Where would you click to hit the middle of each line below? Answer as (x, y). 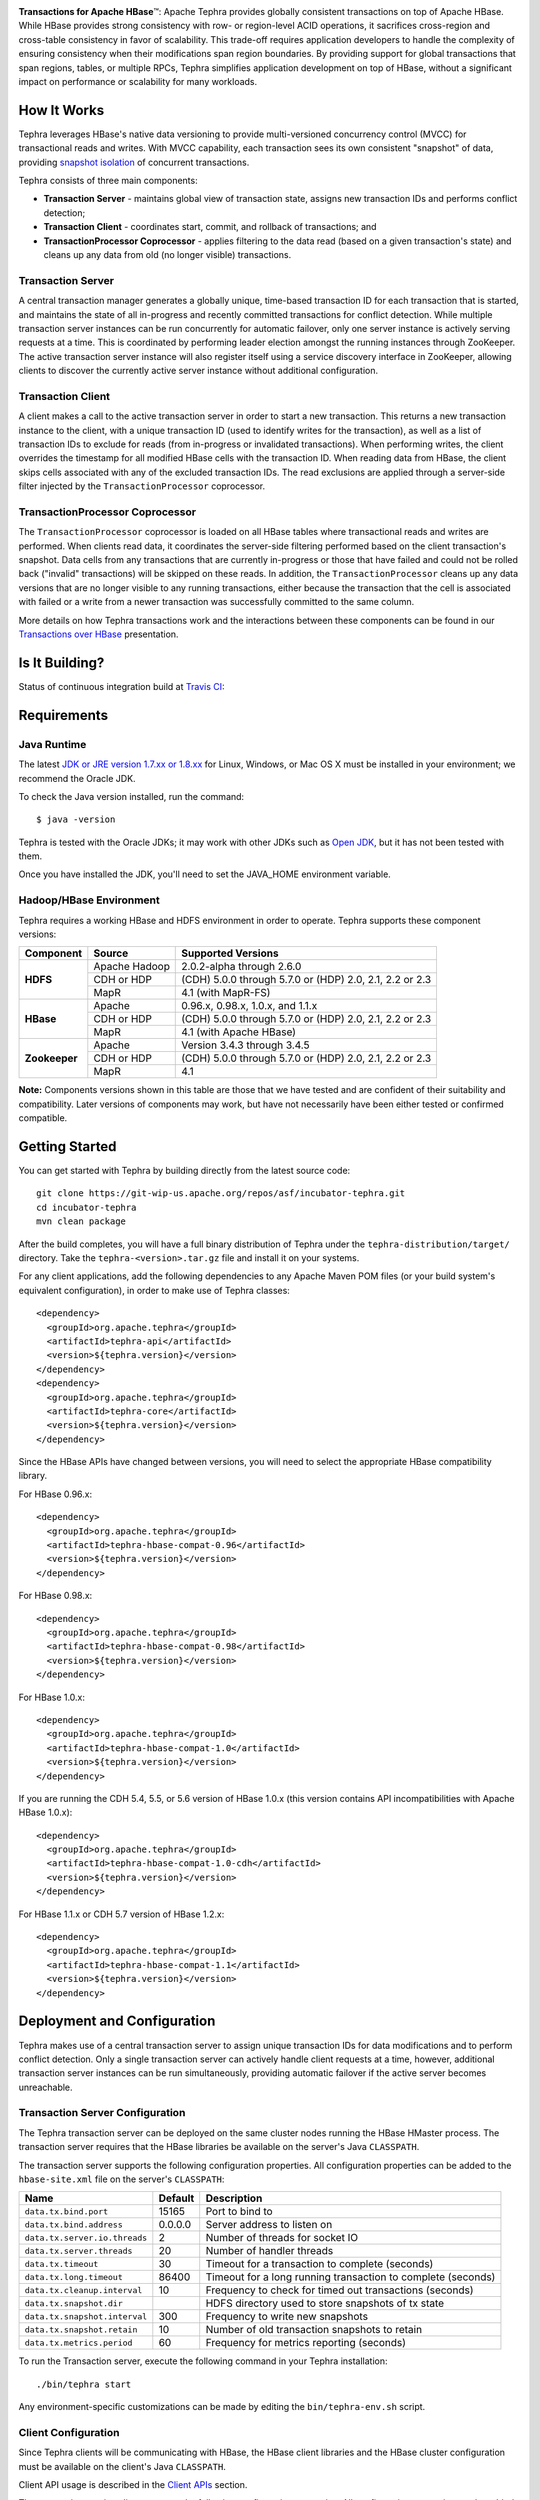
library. (33, 1476)
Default (176, 2198)
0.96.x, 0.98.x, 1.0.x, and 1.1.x (249, 1006)
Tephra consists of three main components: (108, 181)
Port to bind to (239, 2212)
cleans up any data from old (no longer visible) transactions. (167, 254)
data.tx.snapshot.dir (74, 2303)
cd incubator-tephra (86, 1207)
